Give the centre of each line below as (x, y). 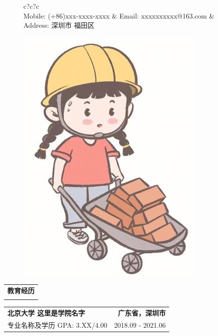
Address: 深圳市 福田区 (59, 25)
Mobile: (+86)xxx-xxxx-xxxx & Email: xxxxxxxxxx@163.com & (119, 15)
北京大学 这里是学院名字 (46, 313)
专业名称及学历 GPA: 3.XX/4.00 (57, 325)
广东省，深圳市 (142, 313)
